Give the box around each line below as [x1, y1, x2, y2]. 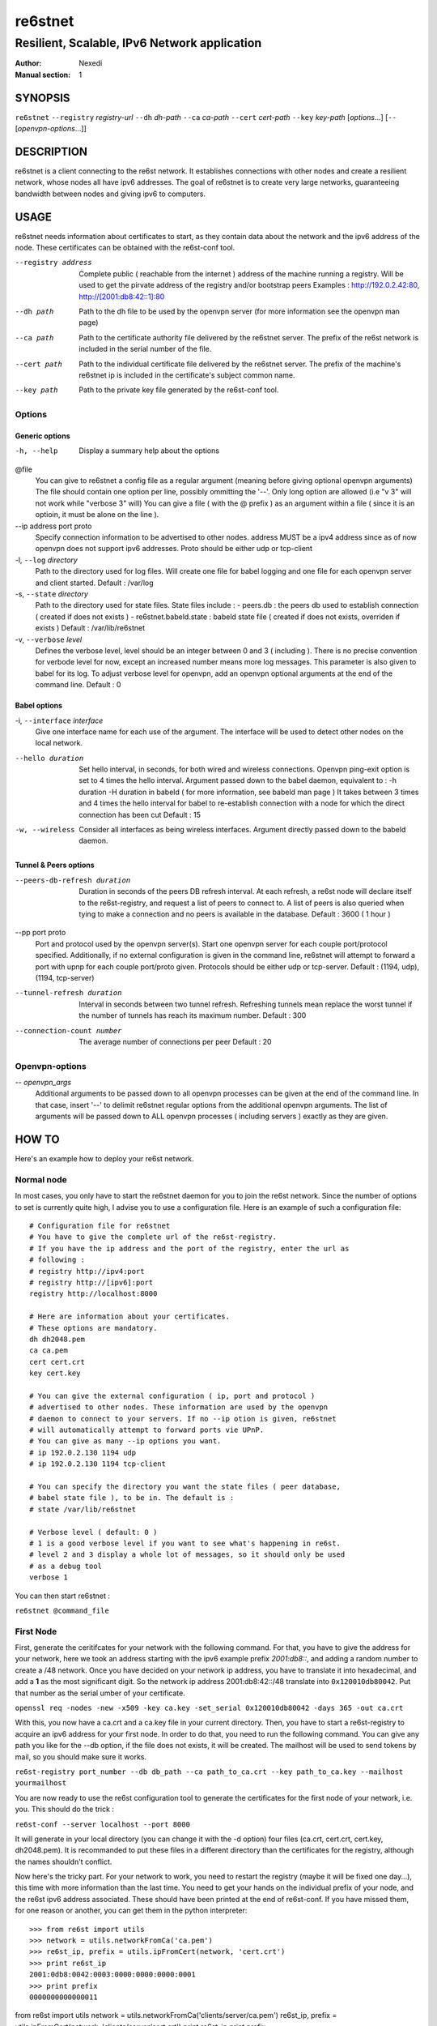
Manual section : [15, 70, 71, 79]
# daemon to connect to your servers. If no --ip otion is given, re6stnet [29, 1414, 337, 1423]
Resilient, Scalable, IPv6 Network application [15, 36, 262, 50]
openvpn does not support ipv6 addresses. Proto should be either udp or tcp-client [35, 544, 313, 554]
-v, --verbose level [15, 635, 83, 644]
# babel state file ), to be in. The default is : [29, 1494, 235, 1502]
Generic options [15, 430, 70, 441]
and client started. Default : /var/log [35, 578, 154, 588]
